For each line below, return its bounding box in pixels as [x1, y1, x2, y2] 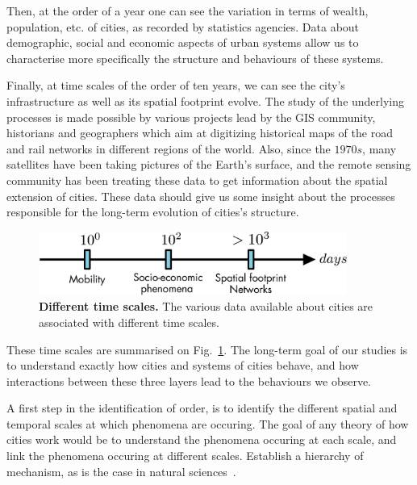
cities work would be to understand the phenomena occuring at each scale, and [6, 431, 397, 448]
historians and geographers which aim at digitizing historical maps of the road [6, 124, 393, 141]
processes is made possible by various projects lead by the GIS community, [6, 108, 376, 125]
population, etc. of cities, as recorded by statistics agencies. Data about [6, 18, 360, 35]
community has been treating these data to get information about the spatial [6, 171, 388, 188]
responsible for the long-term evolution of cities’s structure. [6, 203, 299, 220]
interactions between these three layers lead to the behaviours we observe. [6, 372, 372, 389]
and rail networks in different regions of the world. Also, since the [6, 140, 331, 157]
